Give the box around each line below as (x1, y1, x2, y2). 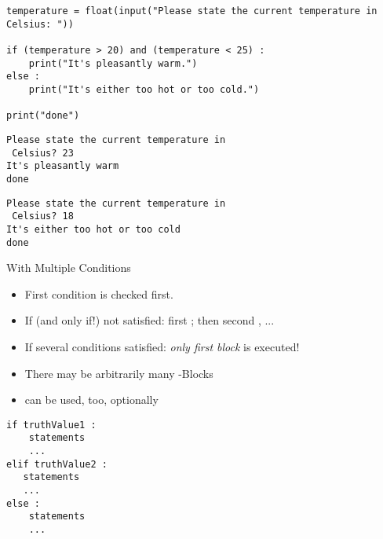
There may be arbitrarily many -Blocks (24, 365, 213, 381)
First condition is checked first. (24, 285, 173, 302)
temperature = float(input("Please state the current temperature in (6, 5, 378, 16)
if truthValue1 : (6, 419, 97, 431)
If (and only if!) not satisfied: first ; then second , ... (24, 312, 275, 328)
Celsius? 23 (12, 147, 74, 159)
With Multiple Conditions (6, 259, 131, 276)
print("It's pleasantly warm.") (28, 57, 198, 69)
